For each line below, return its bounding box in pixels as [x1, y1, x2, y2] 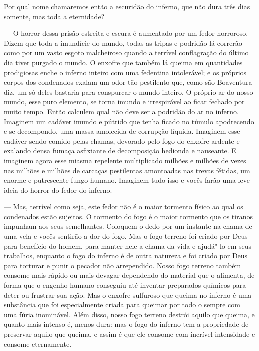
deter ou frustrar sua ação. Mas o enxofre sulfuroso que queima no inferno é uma [4, 289, 252, 300]
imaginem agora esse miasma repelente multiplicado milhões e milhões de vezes [4, 155, 246, 165]
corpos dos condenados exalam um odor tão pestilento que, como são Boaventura [4, 77, 252, 87]
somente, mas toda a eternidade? [4, 11, 105, 21]
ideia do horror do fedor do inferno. [4, 184, 112, 195]
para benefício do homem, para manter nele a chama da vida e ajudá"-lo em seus [4, 240, 252, 251]
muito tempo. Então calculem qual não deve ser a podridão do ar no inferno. [4, 106, 239, 116]
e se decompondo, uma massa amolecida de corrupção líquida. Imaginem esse [4, 126, 240, 136]
